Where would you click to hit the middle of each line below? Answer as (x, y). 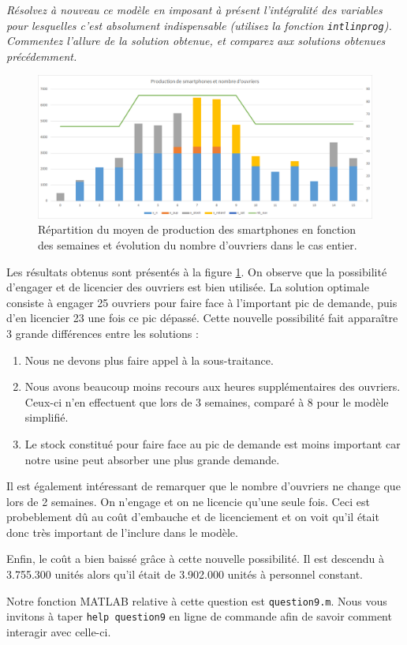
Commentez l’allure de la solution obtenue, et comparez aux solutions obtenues (196, 41)
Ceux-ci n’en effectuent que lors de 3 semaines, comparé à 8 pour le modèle (207, 401)
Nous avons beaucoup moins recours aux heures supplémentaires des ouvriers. (213, 386)
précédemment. (42, 56)
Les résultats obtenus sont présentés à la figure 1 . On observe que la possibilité (197, 271)
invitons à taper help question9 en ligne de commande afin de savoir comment (199, 616)
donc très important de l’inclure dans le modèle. (122, 532)
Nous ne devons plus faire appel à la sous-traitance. (149, 360)
